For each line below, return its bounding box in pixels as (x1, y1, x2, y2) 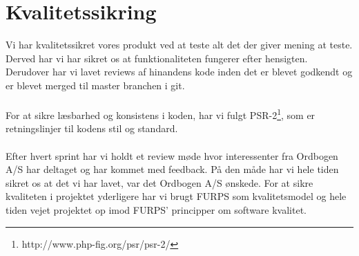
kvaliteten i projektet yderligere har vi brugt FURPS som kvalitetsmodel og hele (6, 189, 347, 203)
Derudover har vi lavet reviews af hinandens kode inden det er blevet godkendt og (6, 64, 353, 79)
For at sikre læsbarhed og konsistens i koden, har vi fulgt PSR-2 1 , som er (6, 106, 316, 122)
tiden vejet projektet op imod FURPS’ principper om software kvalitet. (6, 202, 307, 217)
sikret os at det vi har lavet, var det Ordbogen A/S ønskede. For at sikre (6, 175, 313, 190)
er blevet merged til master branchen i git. (6, 77, 185, 92)
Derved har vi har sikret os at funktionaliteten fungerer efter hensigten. (6, 51, 308, 65)
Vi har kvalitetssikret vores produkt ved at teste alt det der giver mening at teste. (6, 37, 353, 52)
